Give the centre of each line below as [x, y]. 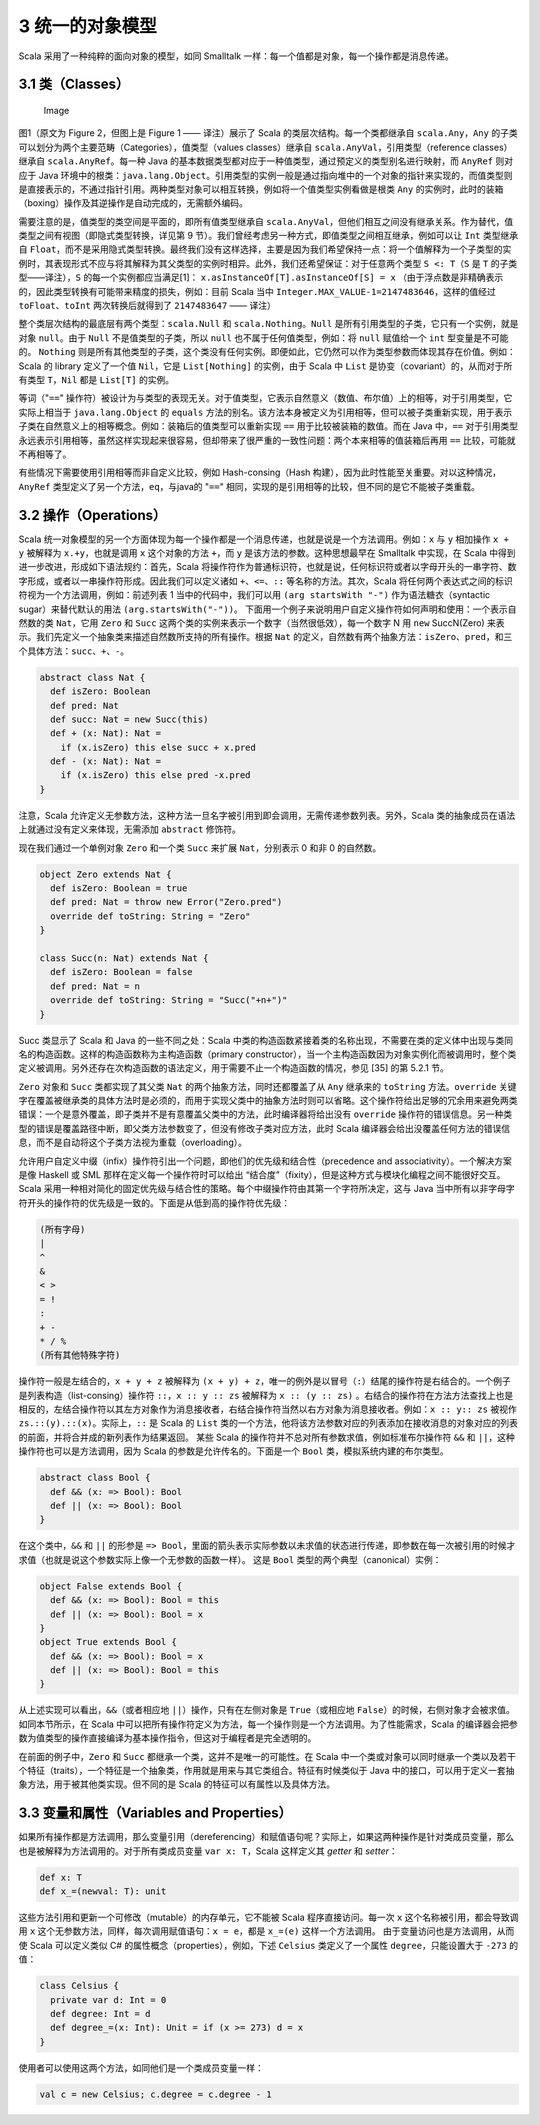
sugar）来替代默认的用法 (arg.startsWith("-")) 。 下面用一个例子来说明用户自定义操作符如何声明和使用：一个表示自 [267, 609]
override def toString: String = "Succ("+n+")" [169, 1000]
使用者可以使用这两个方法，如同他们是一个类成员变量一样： [141, 2067]
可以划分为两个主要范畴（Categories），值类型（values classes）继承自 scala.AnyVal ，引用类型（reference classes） [265, 147]
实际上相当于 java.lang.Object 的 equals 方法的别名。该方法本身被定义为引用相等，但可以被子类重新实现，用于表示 [265, 412]
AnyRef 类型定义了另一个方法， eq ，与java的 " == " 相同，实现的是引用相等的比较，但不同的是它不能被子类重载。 [249, 486]
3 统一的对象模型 [87, 26]
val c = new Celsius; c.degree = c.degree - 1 [155, 2094]
